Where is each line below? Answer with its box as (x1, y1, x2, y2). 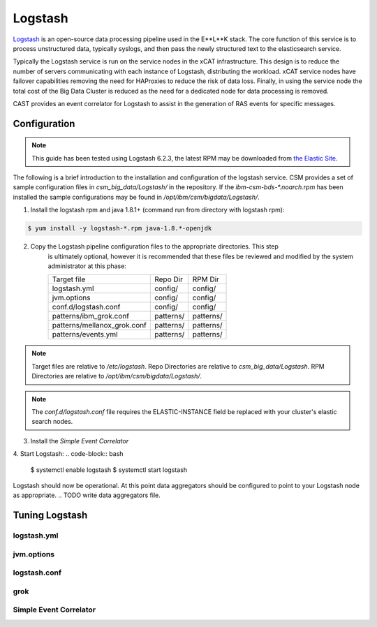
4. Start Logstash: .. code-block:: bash (13, 450, 124, 458)
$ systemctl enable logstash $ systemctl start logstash (30, 465, 188, 474)
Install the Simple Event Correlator (30, 436, 129, 445)
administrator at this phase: (47, 262, 127, 270)
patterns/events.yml (52, 330, 118, 339)
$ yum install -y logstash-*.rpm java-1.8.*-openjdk (27, 224, 212, 233)
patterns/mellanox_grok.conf (52, 320, 147, 330)
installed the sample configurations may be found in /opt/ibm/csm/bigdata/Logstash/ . (13, 193, 260, 201)
